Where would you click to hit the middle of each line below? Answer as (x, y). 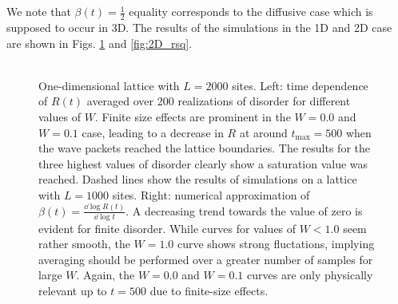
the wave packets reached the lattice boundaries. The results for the (204, 148)
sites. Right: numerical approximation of (211, 194)
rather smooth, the (84, 244)
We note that (39, 12)
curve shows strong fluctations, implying (276, 244)
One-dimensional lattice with (109, 85)
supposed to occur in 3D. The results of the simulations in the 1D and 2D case (199, 28)
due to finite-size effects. (209, 291)
